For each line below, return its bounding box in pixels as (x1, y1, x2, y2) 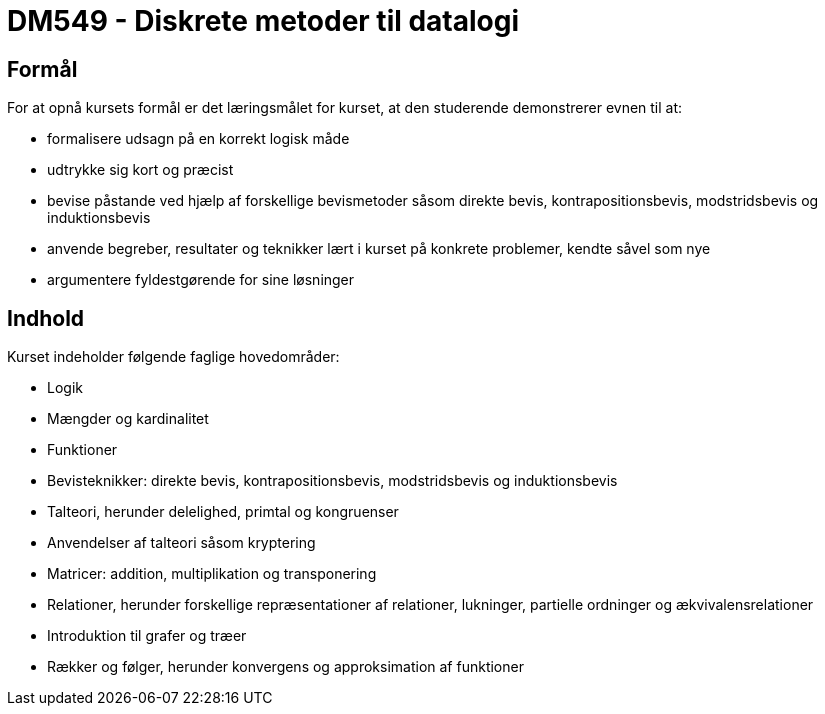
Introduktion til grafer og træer (47, 627, 247, 645)
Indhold (7, 305, 85, 331)
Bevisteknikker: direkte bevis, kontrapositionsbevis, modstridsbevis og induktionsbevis (47, 472, 618, 490)
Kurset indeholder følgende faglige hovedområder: (7, 348, 340, 366)
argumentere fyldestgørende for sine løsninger (47, 271, 355, 289)
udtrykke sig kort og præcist (47, 161, 234, 179)
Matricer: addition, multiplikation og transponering (47, 565, 377, 583)
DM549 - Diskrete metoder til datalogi (7, 4, 520, 38)
